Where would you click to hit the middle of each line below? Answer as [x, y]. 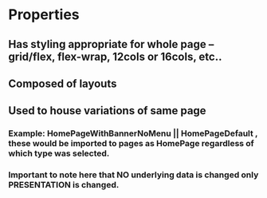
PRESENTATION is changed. [64, 185]
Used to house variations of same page [107, 111]
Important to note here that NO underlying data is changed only [133, 175]
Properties [44, 15]
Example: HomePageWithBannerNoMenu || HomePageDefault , [133, 133]
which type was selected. [59, 153]
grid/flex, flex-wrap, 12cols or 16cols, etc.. [115, 56]
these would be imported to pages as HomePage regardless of [132, 144]
